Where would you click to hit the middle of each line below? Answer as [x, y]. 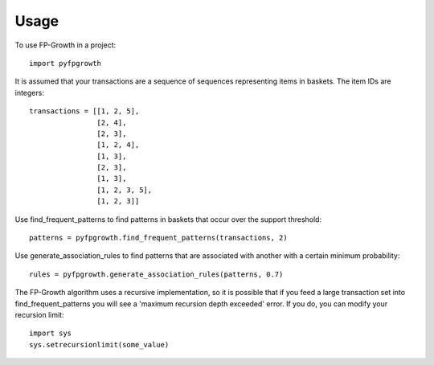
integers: [29, 92]
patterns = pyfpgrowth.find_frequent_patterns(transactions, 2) [159, 238]
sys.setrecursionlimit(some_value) [99, 344]
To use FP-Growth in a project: [66, 45]
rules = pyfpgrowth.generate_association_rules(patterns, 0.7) [156, 274]
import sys [51, 333]
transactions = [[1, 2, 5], [84, 111]
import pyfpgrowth [66, 63]
